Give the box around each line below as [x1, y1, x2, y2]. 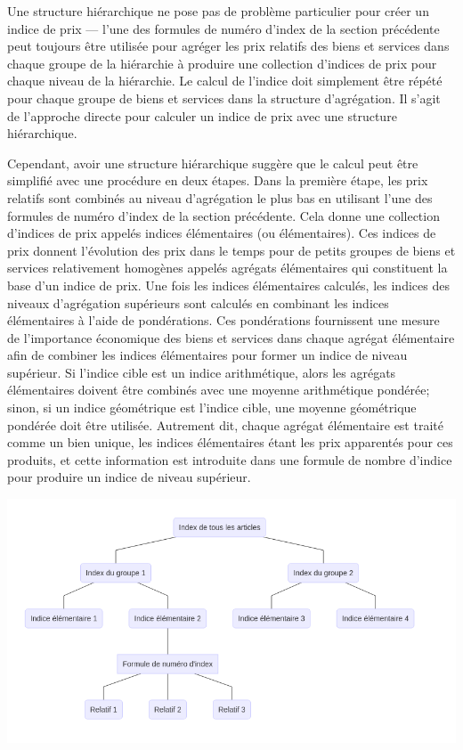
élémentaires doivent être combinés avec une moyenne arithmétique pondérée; [7, 380, 430, 399]
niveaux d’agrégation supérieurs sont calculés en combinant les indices [7, 293, 389, 312]
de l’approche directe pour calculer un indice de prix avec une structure [7, 106, 397, 125]
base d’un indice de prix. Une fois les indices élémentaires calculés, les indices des [7, 275, 450, 294]
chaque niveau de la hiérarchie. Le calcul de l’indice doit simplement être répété [7, 71, 443, 90]
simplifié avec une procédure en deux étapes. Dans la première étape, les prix [7, 171, 428, 190]
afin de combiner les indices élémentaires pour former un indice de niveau [7, 346, 408, 364]
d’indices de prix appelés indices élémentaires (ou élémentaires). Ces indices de [7, 224, 436, 242]
